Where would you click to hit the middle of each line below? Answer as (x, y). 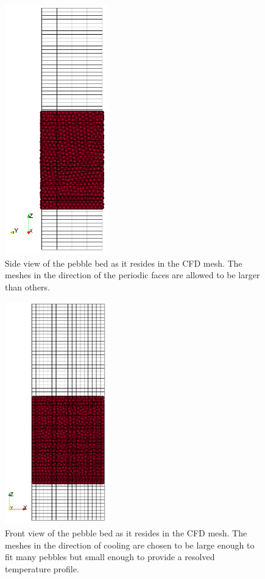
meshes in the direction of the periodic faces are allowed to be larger (132, 275)
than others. (28, 286)
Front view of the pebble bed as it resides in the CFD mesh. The (126, 533)
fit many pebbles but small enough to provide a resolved (110, 557)
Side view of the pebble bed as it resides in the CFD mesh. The (124, 263)
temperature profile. (42, 568)
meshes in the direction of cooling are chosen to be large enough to (130, 545)
